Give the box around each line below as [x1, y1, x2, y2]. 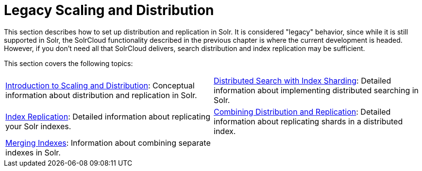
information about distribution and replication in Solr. [5, 90, 197, 100]
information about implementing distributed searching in [214, 85, 419, 95]
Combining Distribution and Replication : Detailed [214, 106, 391, 117]
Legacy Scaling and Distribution [4, 2, 214, 18]
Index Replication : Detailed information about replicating [5, 111, 210, 121]
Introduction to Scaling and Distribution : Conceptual [5, 80, 195, 90]
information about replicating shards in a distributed [214, 116, 403, 126]
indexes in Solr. [5, 147, 61, 157]
